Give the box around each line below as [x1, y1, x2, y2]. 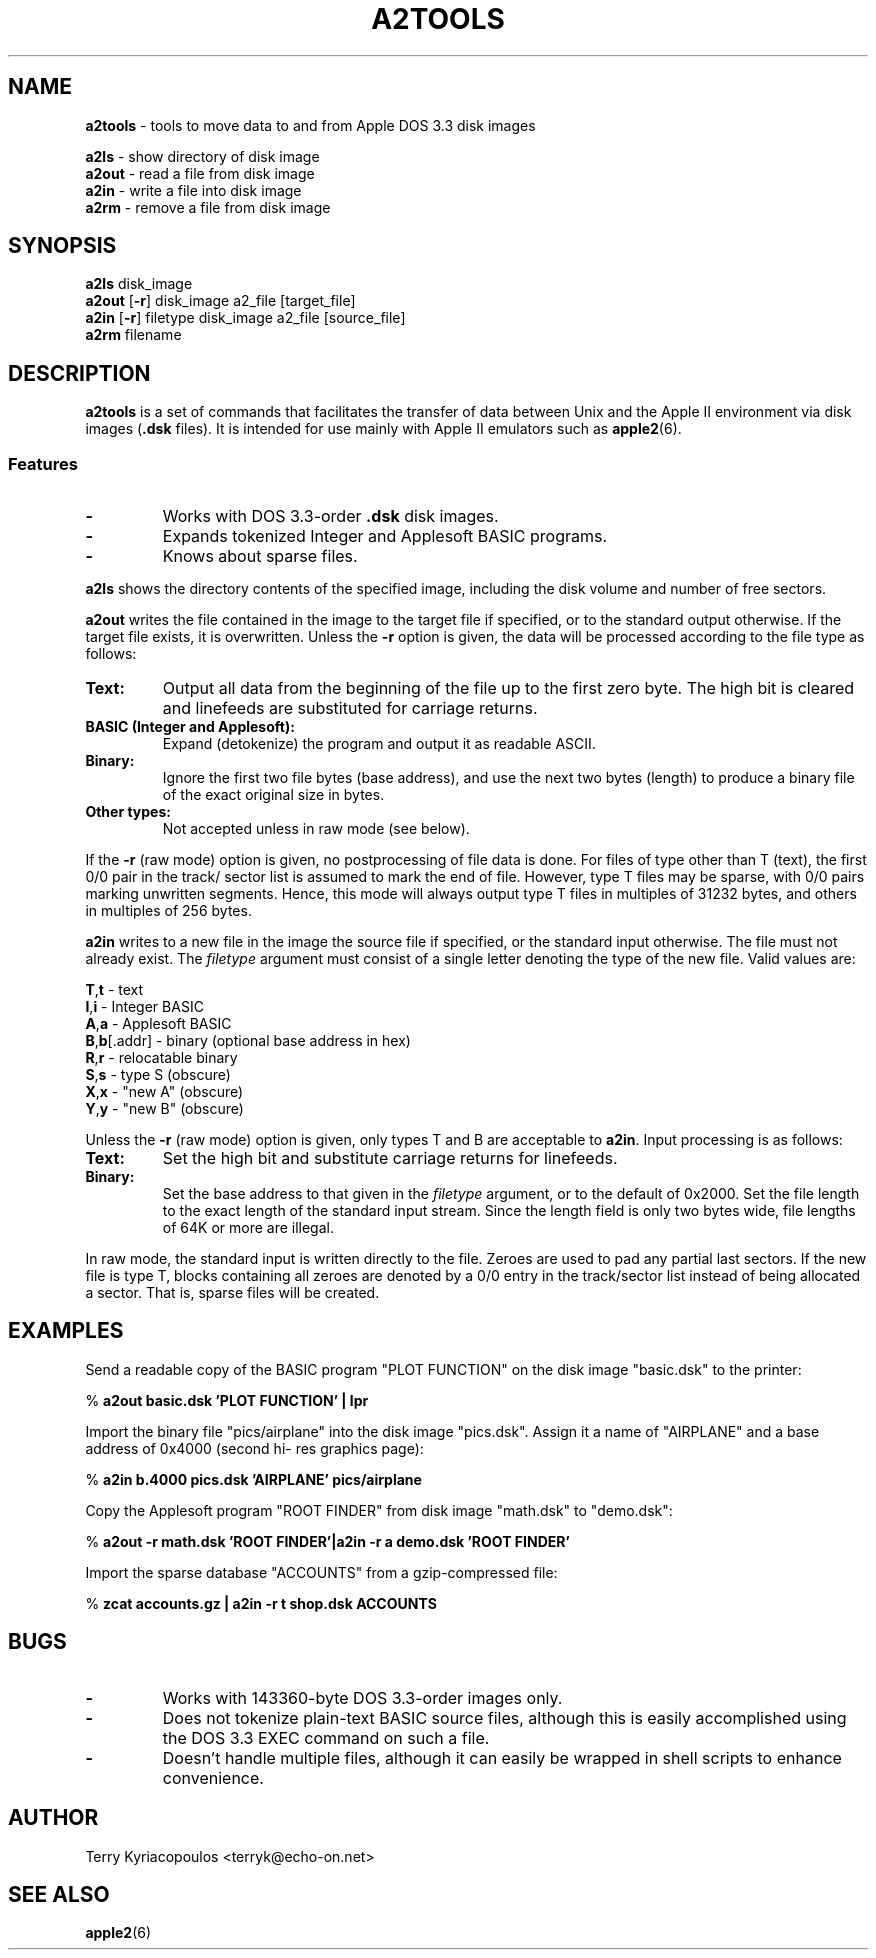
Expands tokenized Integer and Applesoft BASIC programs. [162, 526, 608, 547]
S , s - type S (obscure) [85, 1066, 231, 1084]
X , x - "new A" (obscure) [85, 1083, 244, 1101]
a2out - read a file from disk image [85, 164, 315, 182]
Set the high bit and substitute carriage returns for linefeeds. [162, 1148, 618, 1169]
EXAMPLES [8, 1318, 124, 1344]
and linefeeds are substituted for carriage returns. [162, 698, 538, 719]
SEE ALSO [8, 1881, 110, 1907]
